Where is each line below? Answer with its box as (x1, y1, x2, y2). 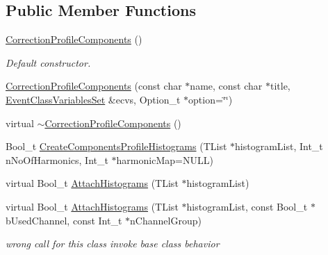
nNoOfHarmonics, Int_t (6, 152, 108, 167)
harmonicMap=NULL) (116, 152, 213, 167)
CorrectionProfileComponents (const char (6, 79, 182, 93)
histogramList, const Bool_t (186, 199, 308, 213)
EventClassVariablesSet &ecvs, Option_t (6, 92, 181, 106)
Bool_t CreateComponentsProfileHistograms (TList (6, 139, 227, 154)
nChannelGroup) (130, 213, 202, 227)
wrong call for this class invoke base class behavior (6, 236, 220, 251)
